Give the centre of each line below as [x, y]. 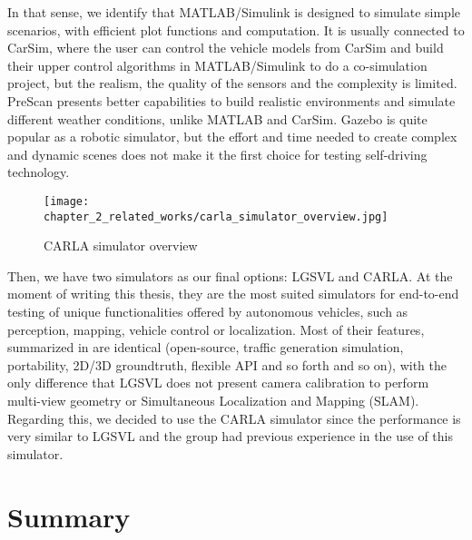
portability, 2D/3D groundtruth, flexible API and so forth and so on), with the [227, 364]
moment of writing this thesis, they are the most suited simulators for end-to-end [233, 294]
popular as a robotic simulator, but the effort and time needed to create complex [232, 137]
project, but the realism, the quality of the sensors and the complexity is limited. [232, 83]
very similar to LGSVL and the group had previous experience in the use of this [231, 436]
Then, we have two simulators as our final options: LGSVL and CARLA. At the [230, 275]
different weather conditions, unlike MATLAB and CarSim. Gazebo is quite [217, 118]
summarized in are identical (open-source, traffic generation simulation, [206, 347]
